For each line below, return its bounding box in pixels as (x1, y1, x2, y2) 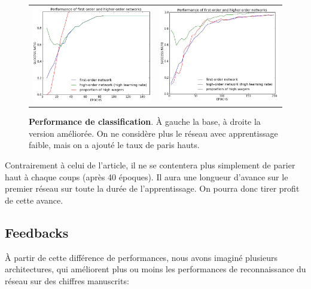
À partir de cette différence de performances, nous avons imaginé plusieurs (5, 251, 278, 263)
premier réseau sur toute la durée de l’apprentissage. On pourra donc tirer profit (5, 182, 300, 195)
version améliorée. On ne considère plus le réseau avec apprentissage (29, 127, 278, 139)
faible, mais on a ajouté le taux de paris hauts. (29, 139, 200, 151)
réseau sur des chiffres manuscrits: (5, 274, 129, 287)
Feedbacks (5, 223, 69, 241)
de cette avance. (5, 193, 63, 206)
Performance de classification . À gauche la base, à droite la (29, 115, 261, 128)
